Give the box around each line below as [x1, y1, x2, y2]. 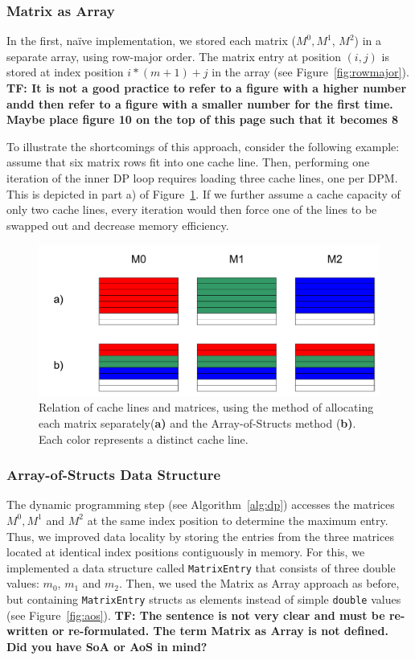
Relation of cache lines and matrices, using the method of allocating [39, 399, 374, 416]
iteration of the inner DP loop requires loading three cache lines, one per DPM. [6, 169, 398, 186]
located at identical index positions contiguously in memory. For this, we [6, 543, 365, 560]
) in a [354, 32, 382, 49]
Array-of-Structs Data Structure [6, 465, 221, 485]
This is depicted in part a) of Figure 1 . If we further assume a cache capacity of [6, 185, 401, 202]
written [6, 622, 48, 639]
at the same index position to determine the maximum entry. [87, 511, 388, 528]
